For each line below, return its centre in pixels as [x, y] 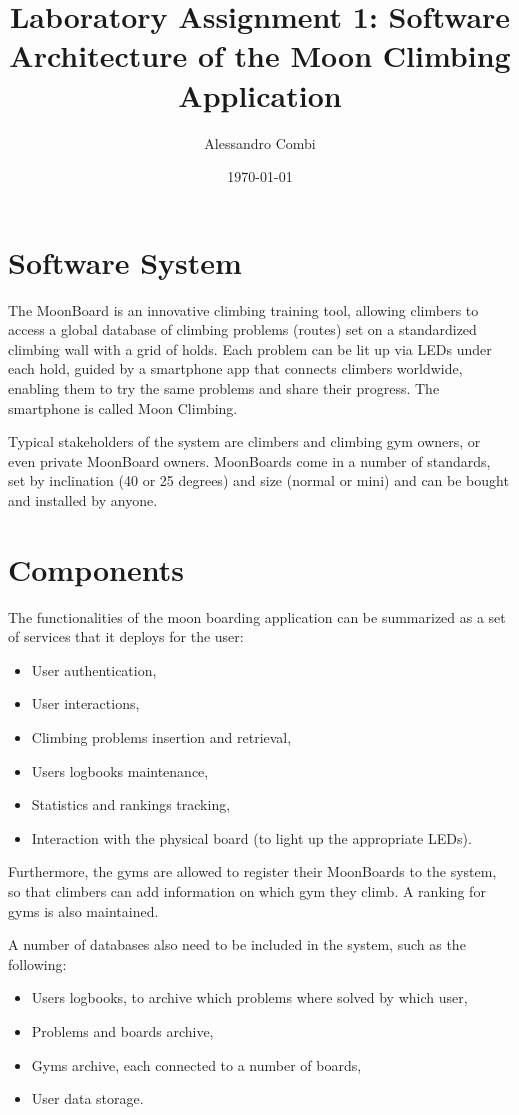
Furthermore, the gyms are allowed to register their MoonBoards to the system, [252, 871]
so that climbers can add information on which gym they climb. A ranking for [247, 891]
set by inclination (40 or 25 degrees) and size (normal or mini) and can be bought [258, 480]
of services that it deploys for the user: [126, 636]
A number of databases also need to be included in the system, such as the [237, 944]
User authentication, [94, 669]
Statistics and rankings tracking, [131, 804]
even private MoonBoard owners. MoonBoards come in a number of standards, [249, 460]
